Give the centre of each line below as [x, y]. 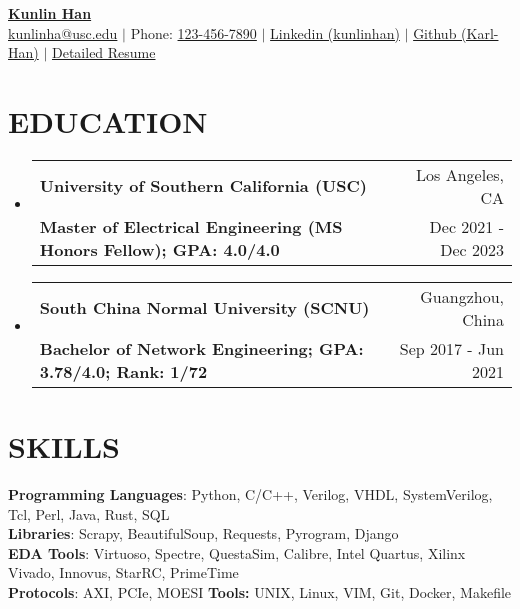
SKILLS [64, 446]
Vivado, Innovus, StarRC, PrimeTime [123, 572]
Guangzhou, [462, 296]
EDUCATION [108, 120]
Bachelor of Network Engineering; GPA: [201, 348]
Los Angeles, [460, 174]
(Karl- [480, 32]
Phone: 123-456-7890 [193, 32]
